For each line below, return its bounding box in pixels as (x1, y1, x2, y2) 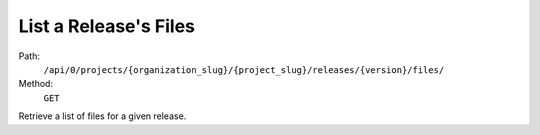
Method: (18, 78, 54, 90)
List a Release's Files (18, 15, 195, 37)
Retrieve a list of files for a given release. (18, 110, 187, 122)
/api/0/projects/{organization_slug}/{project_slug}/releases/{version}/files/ (43, 64, 445, 75)
